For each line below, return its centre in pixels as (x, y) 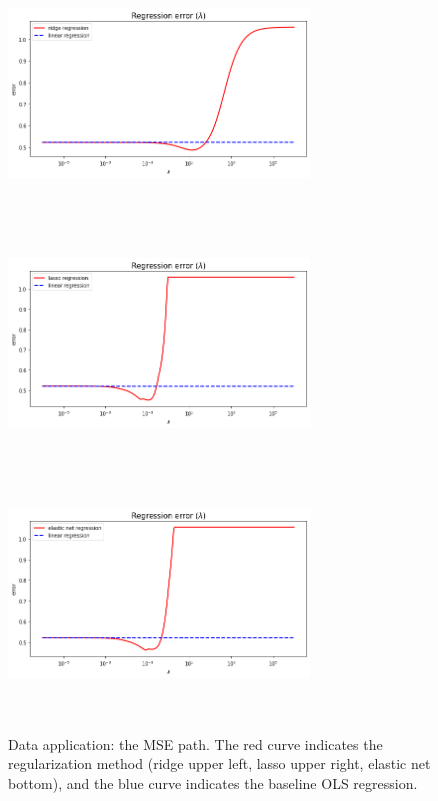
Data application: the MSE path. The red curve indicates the (195, 743)
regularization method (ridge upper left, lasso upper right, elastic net (219, 763)
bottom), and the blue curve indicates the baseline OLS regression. (213, 782)
